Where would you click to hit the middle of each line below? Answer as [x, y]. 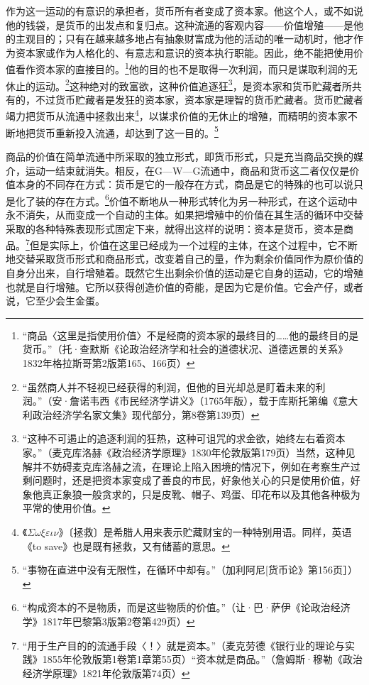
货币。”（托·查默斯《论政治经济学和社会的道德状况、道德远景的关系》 [185, 349]
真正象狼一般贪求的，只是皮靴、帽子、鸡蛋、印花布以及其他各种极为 [201, 494]
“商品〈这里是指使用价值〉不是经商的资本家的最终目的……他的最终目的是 [191, 335]
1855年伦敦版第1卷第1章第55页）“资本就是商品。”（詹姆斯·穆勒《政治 [202, 659]
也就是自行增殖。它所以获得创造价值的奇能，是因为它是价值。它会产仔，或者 [184, 286]
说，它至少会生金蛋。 [55, 301]
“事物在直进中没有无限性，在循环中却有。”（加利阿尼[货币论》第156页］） [190, 570]
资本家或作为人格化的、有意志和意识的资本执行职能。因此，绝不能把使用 [184, 52]
